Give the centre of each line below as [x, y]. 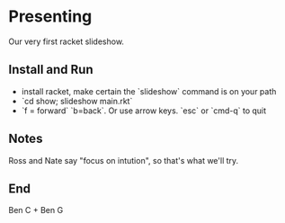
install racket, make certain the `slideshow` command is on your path [149, 91]
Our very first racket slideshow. [67, 41]
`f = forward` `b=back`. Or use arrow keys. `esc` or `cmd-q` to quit [144, 111]
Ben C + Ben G [36, 210]
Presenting [50, 17]
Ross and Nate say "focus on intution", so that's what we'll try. [124, 160]
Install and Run [51, 70]
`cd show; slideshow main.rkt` [77, 101]
